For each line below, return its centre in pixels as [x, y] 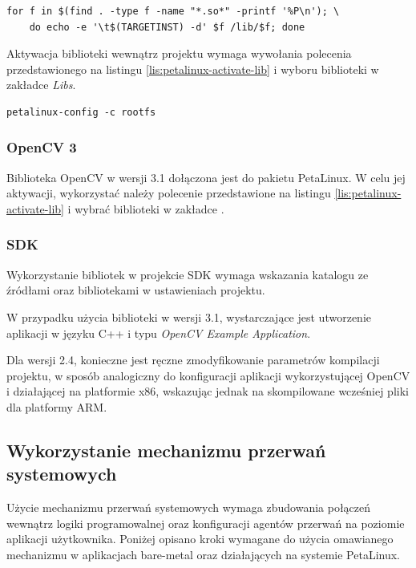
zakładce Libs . [41, 85]
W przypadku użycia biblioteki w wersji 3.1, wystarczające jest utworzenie [189, 316]
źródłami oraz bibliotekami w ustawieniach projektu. [136, 290]
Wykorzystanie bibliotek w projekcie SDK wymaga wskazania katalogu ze [188, 274]
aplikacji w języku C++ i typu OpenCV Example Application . [159, 333]
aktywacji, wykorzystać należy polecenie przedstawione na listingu [169, 193]
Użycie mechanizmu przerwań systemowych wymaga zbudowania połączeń [189, 507]
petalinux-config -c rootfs [81, 112]
